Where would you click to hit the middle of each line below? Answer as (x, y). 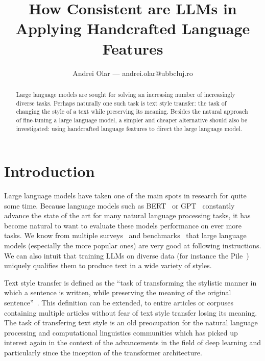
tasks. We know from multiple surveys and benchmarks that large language (125, 235)
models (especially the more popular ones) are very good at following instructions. (133, 246)
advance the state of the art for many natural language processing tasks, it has (127, 215)
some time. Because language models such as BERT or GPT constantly (119, 205)
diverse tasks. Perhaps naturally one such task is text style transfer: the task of (121, 103)
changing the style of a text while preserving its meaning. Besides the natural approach (132, 111)
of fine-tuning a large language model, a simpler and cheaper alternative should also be (132, 120)
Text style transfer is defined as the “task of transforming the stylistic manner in (130, 282)
